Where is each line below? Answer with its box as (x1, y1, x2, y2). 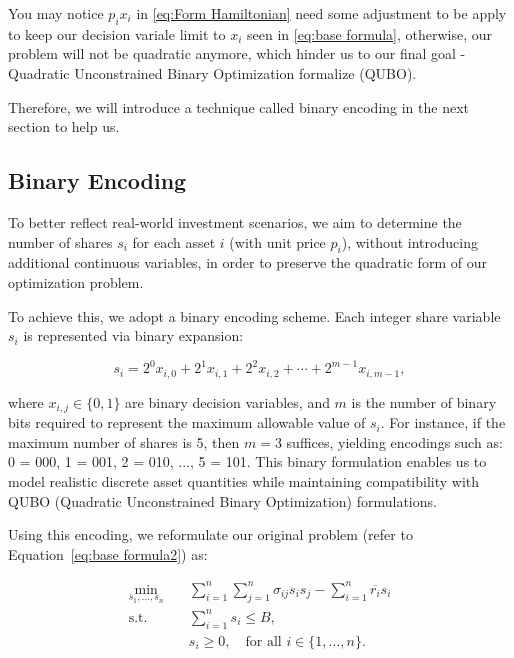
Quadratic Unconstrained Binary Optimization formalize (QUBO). (8, 62, 417, 83)
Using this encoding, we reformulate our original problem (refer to (8, 524, 413, 545)
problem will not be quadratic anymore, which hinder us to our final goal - (8, 43, 466, 64)
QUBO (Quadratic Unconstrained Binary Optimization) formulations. (8, 490, 437, 511)
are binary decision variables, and (125, 391, 330, 412)
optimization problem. (8, 271, 144, 292)
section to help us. (8, 116, 120, 137)
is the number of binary (351, 391, 497, 412)
